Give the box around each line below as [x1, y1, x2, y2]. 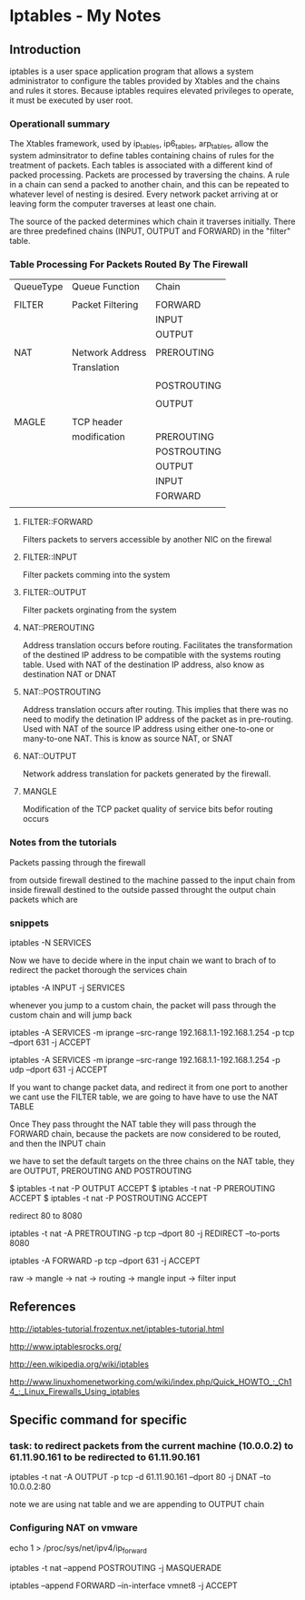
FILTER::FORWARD [22, 516, 93, 528]
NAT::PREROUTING [22, 623, 95, 633]
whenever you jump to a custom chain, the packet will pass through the [9, 999, 277, 1010]
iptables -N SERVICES [9, 937, 93, 947]
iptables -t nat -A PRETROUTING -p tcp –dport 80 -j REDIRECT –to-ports [9, 1228, 280, 1239]
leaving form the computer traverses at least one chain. [9, 198, 217, 209]
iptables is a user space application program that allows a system [9, 66, 254, 76]
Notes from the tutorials [9, 836, 117, 849]
